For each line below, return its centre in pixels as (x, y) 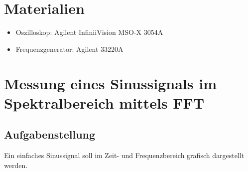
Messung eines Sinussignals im (110, 83)
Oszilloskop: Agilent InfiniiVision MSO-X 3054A (89, 32)
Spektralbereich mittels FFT (104, 102)
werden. (16, 165)
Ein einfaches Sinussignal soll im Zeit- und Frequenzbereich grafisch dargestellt (124, 155)
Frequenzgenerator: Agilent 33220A (69, 49)
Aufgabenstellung (50, 134)
